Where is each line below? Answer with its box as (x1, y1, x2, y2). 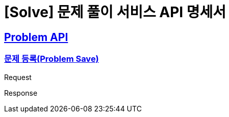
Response (4, 88, 38, 97)
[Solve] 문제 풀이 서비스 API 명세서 (4, 4, 226, 21)
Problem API (4, 30, 68, 44)
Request (4, 72, 32, 82)
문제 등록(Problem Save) (4, 54, 99, 64)
